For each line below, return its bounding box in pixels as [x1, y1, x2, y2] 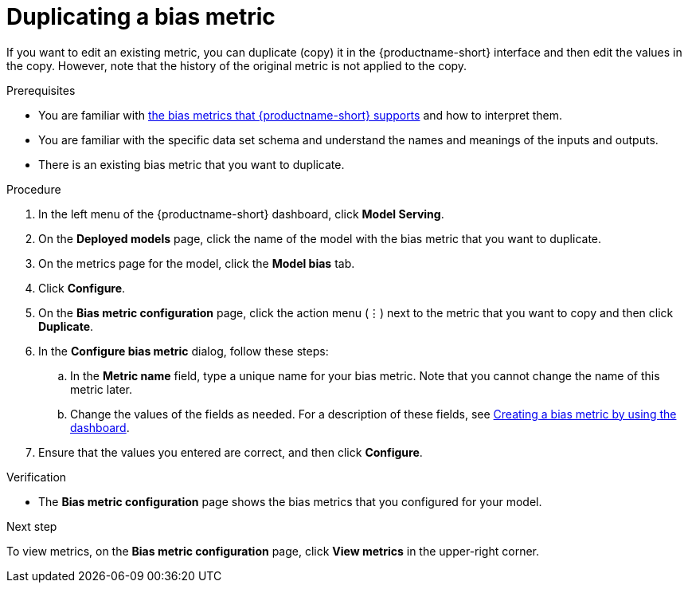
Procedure [6, 182, 61, 196]
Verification [6, 469, 67, 484]
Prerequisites [6, 83, 76, 97]
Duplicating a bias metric [6, 3, 276, 30]
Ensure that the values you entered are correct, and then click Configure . [38, 445, 423, 459]
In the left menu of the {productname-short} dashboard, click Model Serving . [38, 206, 444, 221]
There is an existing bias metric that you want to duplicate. [38, 157, 345, 171]
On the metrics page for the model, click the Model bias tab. [38, 256, 355, 270]
